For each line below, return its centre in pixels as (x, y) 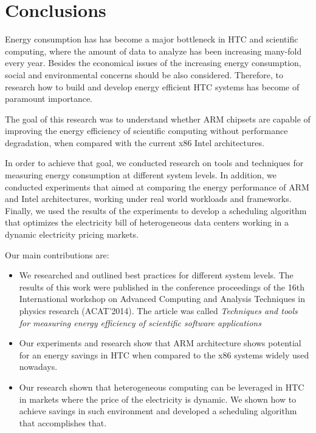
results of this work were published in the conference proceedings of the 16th (162, 287)
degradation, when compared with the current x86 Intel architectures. (135, 142)
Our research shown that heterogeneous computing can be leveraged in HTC (162, 387)
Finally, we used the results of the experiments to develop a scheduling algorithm (156, 210)
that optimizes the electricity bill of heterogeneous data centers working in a (147, 222)
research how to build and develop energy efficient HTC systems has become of (152, 86)
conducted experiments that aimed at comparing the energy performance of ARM (157, 186)
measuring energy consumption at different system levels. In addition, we (141, 175)
